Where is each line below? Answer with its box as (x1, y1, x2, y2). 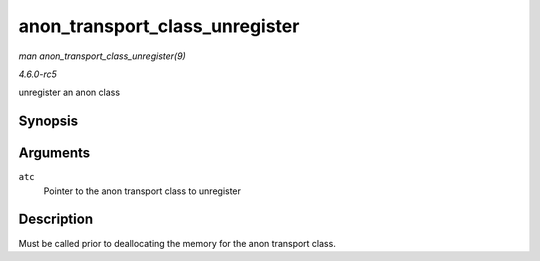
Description (18, 211, 94, 228)
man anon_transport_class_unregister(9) (18, 50, 187, 62)
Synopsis (18, 113, 79, 130)
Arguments (18, 145, 91, 162)
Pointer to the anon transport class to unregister (43, 185, 242, 197)
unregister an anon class (18, 86, 120, 99)
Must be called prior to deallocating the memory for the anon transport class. (18, 237, 337, 249)
